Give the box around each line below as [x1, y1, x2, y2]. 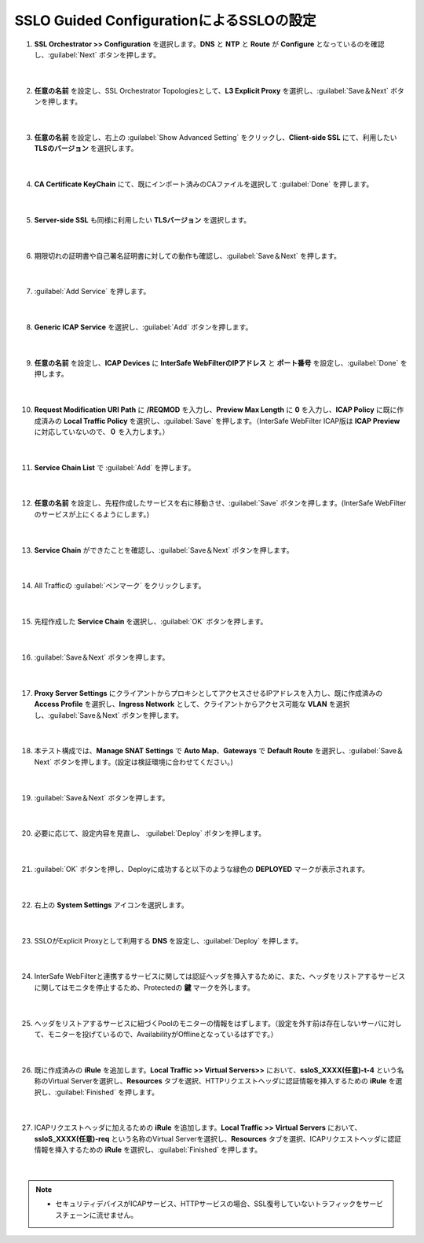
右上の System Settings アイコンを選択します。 [34, 900, 188, 910]
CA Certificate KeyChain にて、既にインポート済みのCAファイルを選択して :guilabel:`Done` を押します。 [34, 179, 374, 189]
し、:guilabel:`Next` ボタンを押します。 [34, 50, 161, 59]
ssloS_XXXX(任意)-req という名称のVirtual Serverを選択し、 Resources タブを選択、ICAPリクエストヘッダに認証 [34, 1134, 402, 1143]
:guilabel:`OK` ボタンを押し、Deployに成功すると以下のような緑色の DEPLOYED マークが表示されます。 [34, 865, 369, 874]
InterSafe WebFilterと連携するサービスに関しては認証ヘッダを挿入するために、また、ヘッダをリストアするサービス [34, 972, 406, 981]
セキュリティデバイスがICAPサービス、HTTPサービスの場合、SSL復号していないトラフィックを [55, 1199, 363, 1208]
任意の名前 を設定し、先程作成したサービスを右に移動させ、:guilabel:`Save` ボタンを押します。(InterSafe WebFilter [34, 498, 407, 508]
